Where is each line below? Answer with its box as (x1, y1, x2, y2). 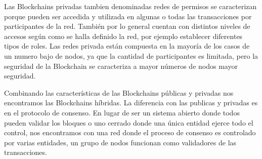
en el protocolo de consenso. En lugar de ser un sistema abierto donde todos (4, 107, 240, 117)
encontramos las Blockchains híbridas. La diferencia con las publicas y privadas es (4, 97, 258, 108)
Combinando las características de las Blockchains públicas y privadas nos (4, 87, 234, 98)
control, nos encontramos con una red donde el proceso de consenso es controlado (4, 127, 256, 138)
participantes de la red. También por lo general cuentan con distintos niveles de (4, 21, 250, 31)
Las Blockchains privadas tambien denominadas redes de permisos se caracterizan (4, 1, 257, 11)
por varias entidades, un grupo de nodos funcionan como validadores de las (4, 137, 237, 147)
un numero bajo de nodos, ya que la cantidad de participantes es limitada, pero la (4, 50, 258, 61)
